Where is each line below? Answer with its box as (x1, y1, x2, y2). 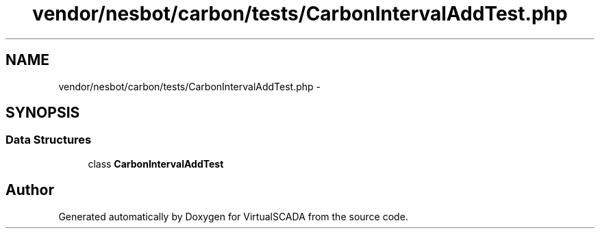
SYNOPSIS (5, 104, 80, 122)
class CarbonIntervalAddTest (88, 157, 224, 170)
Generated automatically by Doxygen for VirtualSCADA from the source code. (58, 210, 408, 222)
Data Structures (5, 133, 92, 147)
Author (5, 181, 54, 199)
